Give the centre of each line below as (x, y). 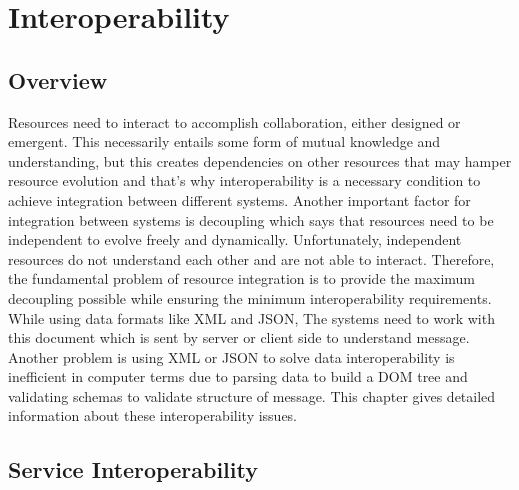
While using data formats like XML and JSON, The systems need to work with (251, 317)
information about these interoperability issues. (153, 415)
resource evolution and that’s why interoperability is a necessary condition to (244, 180)
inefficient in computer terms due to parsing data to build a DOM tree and (238, 376)
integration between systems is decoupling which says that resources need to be (251, 219)
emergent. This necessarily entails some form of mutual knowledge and (224, 141)
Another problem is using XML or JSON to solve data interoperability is (231, 356)
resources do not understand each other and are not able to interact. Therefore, (251, 258)
